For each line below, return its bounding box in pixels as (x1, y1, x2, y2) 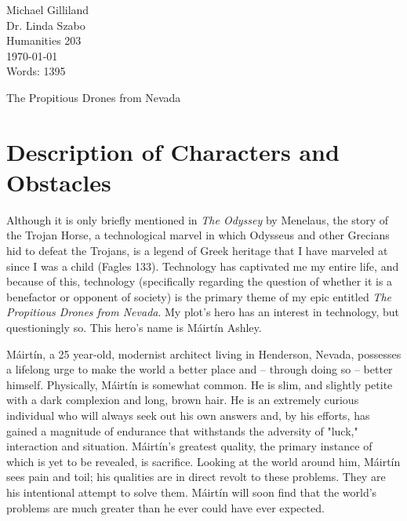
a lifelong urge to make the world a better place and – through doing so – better (6, 361, 393, 377)
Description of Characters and (6, 135, 340, 167)
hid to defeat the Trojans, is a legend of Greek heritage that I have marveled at (6, 242, 388, 259)
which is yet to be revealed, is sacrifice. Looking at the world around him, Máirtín (6, 453, 401, 469)
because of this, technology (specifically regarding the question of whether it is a (6, 273, 393, 290)
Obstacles (6, 166, 111, 198)
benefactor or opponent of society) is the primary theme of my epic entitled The (6, 288, 391, 304)
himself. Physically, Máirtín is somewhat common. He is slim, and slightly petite (6, 376, 393, 392)
